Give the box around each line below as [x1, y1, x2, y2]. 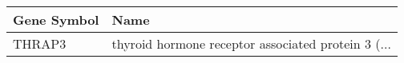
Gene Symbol [13, 10, 99, 29]
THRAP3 [13, 34, 67, 53]
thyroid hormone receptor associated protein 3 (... [111, 34, 391, 53]
